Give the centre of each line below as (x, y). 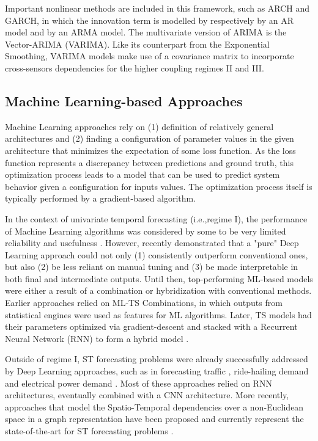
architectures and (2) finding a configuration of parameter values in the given (150, 138)
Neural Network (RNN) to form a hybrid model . (97, 338)
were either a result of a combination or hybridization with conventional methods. (158, 290)
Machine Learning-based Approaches (124, 100)
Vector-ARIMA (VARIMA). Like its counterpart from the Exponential (137, 44)
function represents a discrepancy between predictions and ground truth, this (149, 162)
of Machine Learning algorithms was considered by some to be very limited (146, 231)
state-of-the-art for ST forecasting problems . (89, 431)
